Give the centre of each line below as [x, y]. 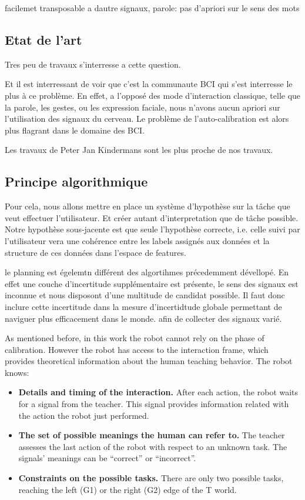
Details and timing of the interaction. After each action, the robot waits [158, 392]
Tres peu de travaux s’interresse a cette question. [93, 64]
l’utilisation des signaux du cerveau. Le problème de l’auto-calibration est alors [147, 119]
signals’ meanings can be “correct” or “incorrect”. [107, 458]
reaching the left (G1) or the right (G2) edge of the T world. [128, 489]
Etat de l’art [43, 39]
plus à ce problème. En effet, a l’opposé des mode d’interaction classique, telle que [153, 95]
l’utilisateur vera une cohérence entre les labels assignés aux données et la [137, 240]
